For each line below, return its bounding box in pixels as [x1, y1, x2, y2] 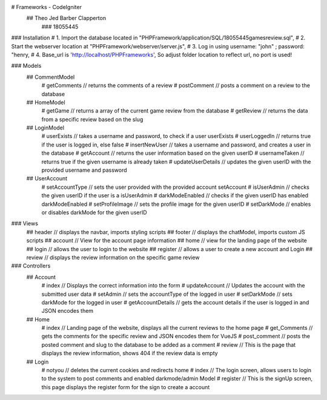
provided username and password [41, 166, 127, 174]
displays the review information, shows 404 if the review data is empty [41, 350, 218, 357]
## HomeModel [26, 99, 66, 106]
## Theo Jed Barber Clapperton [26, 15, 106, 22]
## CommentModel [26, 73, 75, 80]
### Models [11, 62, 42, 70]
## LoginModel [26, 124, 65, 131]
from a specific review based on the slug [41, 116, 144, 123]
